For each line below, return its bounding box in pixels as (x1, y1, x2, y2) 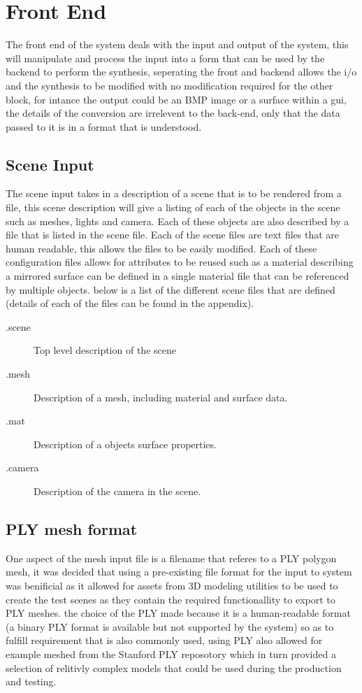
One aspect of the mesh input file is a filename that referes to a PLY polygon (6, 550, 337, 565)
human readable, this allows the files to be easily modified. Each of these (6, 241, 317, 255)
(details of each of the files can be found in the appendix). (6, 296, 254, 310)
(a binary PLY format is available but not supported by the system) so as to (6, 619, 334, 634)
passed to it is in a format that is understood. (6, 119, 202, 134)
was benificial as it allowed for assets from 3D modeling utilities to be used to (6, 578, 338, 592)
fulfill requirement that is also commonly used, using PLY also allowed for (6, 633, 323, 648)
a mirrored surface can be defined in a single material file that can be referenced (6, 269, 349, 283)
